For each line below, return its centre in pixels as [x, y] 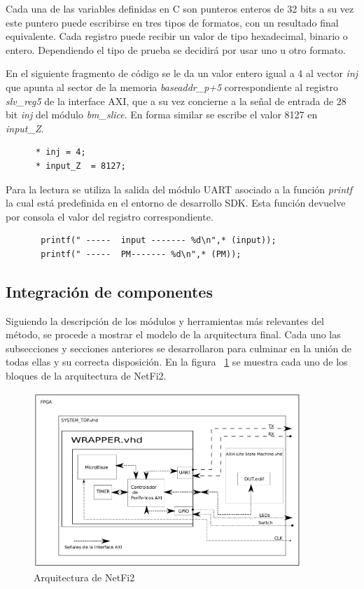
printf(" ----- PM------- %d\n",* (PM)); [141, 254]
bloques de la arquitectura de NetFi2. [86, 376]
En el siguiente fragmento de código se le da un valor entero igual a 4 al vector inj [182, 73]
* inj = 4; [61, 152]
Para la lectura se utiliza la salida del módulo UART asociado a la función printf [179, 189]
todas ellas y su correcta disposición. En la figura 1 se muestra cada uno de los [177, 362]
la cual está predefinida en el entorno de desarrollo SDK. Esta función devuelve [176, 203]
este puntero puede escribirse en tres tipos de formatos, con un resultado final [172, 22]
